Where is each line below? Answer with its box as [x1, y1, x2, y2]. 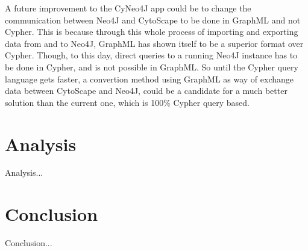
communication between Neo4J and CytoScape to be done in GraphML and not [5, 13, 301, 26]
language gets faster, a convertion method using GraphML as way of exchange [5, 72, 294, 85]
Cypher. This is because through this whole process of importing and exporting [5, 25, 298, 38]
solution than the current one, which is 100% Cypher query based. [5, 96, 250, 108]
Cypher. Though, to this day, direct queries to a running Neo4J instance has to [5, 49, 298, 61]
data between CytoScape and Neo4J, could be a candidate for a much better [5, 84, 288, 97]
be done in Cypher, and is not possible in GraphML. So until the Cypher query [5, 60, 298, 73]
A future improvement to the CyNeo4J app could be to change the [5, 2, 251, 14]
